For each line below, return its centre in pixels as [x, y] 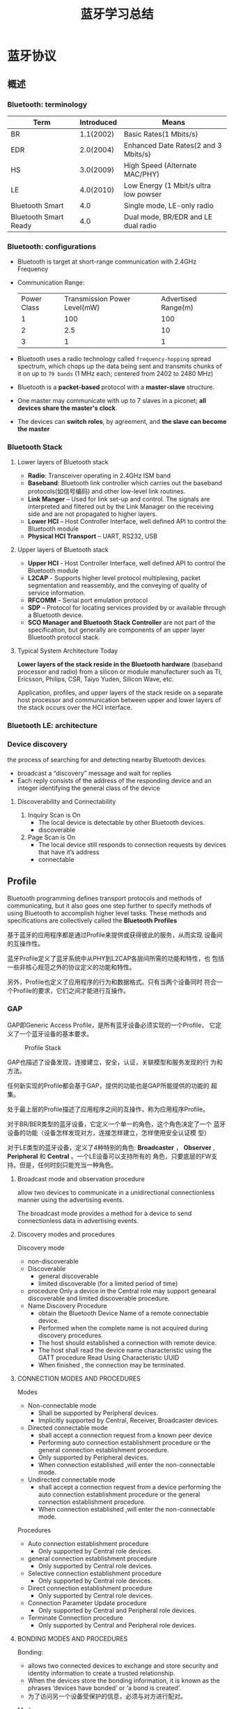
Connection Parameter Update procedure [87, 1603]
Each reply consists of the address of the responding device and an [114, 780]
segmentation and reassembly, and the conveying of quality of [117, 586]
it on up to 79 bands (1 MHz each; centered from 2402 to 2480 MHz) [115, 374]
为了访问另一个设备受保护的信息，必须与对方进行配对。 [107, 1696]
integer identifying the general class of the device [88, 788]
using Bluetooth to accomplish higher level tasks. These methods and [107, 913]
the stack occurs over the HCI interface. [75, 708]
